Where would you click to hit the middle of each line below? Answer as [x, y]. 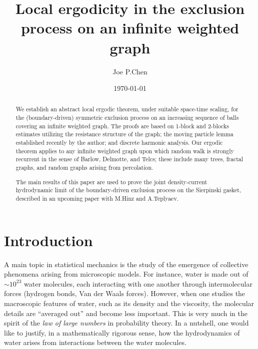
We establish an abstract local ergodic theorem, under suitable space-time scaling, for [127, 109]
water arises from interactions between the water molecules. [95, 342]
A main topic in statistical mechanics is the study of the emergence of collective [126, 264]
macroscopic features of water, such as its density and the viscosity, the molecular [129, 303]
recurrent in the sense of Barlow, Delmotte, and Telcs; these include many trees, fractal [129, 159]
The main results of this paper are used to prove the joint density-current [111, 181]
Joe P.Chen [130, 71]
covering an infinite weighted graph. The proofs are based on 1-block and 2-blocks [122, 126]
